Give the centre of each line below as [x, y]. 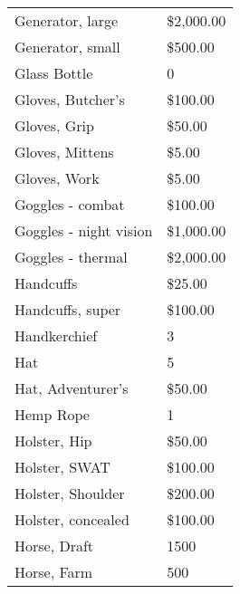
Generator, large [67, 20]
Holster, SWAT [62, 467]
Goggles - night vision [84, 230]
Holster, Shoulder [70, 493]
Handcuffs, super [68, 309]
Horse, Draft [54, 546]
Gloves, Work [57, 178]
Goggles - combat [70, 204]
